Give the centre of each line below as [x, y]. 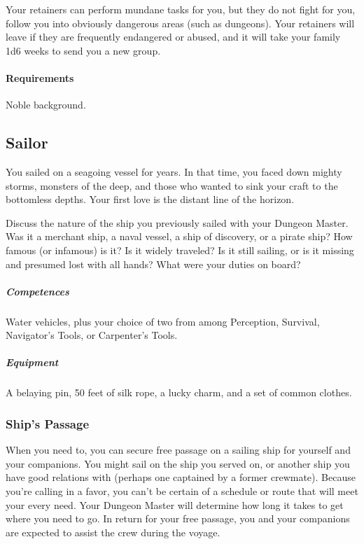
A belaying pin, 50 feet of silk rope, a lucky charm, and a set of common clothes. [179, 392]
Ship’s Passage [47, 423]
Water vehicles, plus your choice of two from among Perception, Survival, [163, 321]
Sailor [27, 142]
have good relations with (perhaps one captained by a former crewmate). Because [181, 477]
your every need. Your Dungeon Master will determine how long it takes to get [175, 504]
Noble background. [46, 105]
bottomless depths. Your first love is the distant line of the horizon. [150, 199]
